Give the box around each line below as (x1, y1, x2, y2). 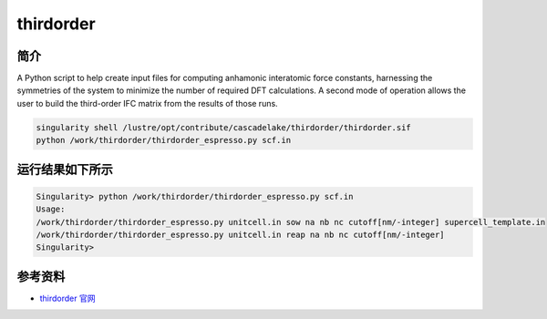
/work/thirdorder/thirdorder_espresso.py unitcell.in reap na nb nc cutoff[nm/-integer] (36, 229, 446, 240)
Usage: (36, 204, 66, 214)
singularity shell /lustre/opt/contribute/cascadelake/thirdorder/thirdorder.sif (36, 122, 412, 132)
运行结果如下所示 (16, 161, 113, 177)
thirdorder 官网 (39, 293, 96, 304)
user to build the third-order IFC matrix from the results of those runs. (16, 98, 278, 108)
